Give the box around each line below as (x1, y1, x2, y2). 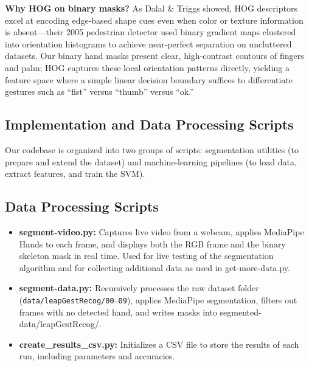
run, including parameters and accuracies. (19, 350, 175, 362)
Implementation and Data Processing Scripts (5, 115, 294, 134)
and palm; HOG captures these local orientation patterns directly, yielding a (5, 61, 290, 74)
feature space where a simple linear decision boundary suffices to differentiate (5, 73, 293, 86)
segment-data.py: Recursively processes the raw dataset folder (19, 281, 259, 294)
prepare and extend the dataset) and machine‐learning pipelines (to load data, (5, 155, 297, 168)
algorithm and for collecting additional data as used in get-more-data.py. (19, 261, 290, 274)
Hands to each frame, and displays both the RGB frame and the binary (19, 237, 286, 250)
